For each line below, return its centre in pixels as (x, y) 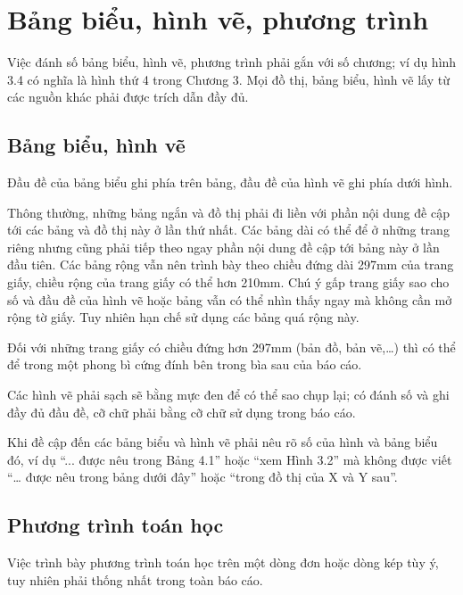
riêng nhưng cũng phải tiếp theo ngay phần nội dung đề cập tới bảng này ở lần (223, 247)
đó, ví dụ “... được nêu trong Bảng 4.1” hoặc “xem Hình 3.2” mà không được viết (230, 459)
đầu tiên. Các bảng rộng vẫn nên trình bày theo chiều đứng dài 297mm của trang (231, 264)
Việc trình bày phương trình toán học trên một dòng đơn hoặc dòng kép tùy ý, (223, 562)
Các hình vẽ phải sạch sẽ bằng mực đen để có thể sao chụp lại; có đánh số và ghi (228, 395)
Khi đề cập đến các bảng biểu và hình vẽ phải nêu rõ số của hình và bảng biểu (223, 442)
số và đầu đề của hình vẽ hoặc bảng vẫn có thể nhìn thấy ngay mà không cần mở (230, 299)
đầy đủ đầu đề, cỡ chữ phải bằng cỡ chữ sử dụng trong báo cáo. (182, 412)
